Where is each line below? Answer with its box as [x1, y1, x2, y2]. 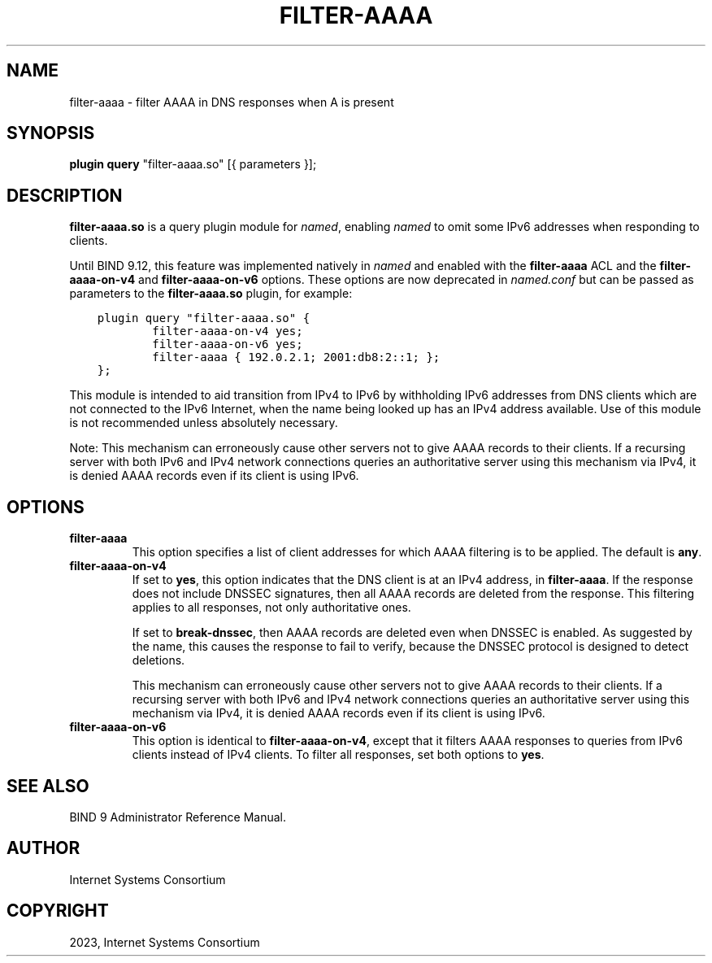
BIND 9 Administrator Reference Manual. [69, 809, 287, 824]
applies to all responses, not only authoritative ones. [132, 600, 411, 615]
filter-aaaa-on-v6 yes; [152, 338, 303, 351]
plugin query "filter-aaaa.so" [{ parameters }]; [69, 157, 317, 172]
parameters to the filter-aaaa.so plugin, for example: [69, 286, 353, 301]
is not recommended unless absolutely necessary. [69, 416, 338, 430]
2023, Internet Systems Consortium [69, 935, 260, 949]
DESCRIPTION [7, 185, 123, 206]
